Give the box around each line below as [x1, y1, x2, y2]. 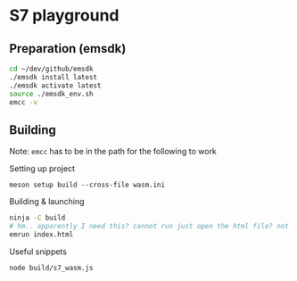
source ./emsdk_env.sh [9, 89, 94, 98]
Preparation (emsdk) [9, 41, 127, 56]
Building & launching [9, 196, 85, 207]
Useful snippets [9, 246, 67, 257]
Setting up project [9, 163, 76, 174]
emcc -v [9, 97, 38, 107]
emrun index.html [9, 229, 74, 239]
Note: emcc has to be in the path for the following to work [9, 146, 217, 157]
